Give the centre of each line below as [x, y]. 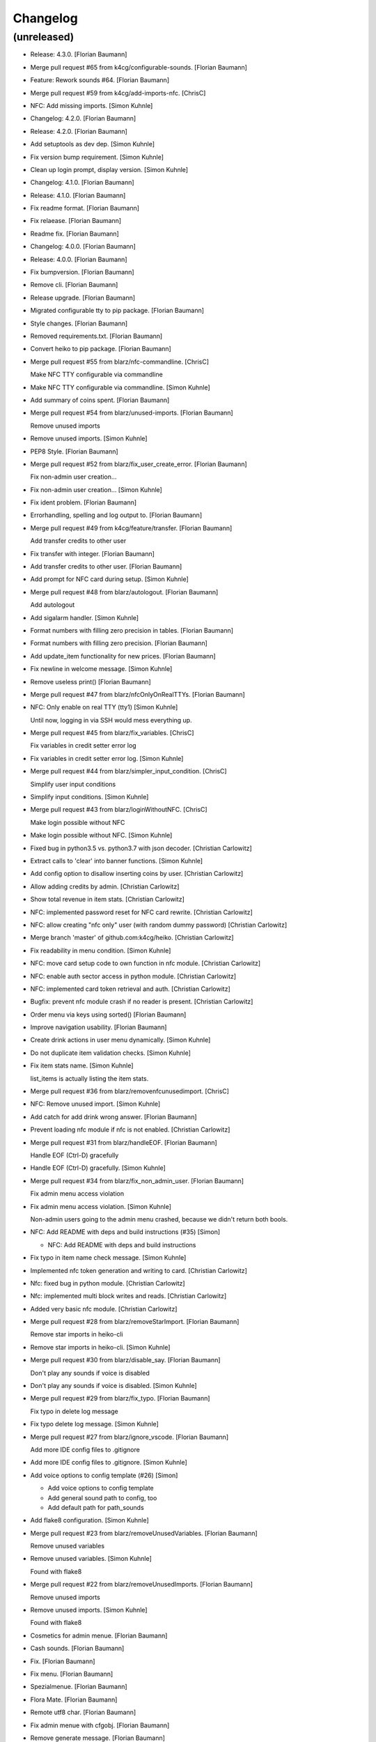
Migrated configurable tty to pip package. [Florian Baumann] [117, 311]
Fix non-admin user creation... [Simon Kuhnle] [96, 490]
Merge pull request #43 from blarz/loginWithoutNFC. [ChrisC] [119, 810]
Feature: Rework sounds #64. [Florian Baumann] [100, 80]
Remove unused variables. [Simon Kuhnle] [91, 1559]
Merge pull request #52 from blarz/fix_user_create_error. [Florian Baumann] [139, 464]
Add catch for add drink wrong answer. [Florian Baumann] [114, 1117]
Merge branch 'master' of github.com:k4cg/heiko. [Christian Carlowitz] [132, 938]
